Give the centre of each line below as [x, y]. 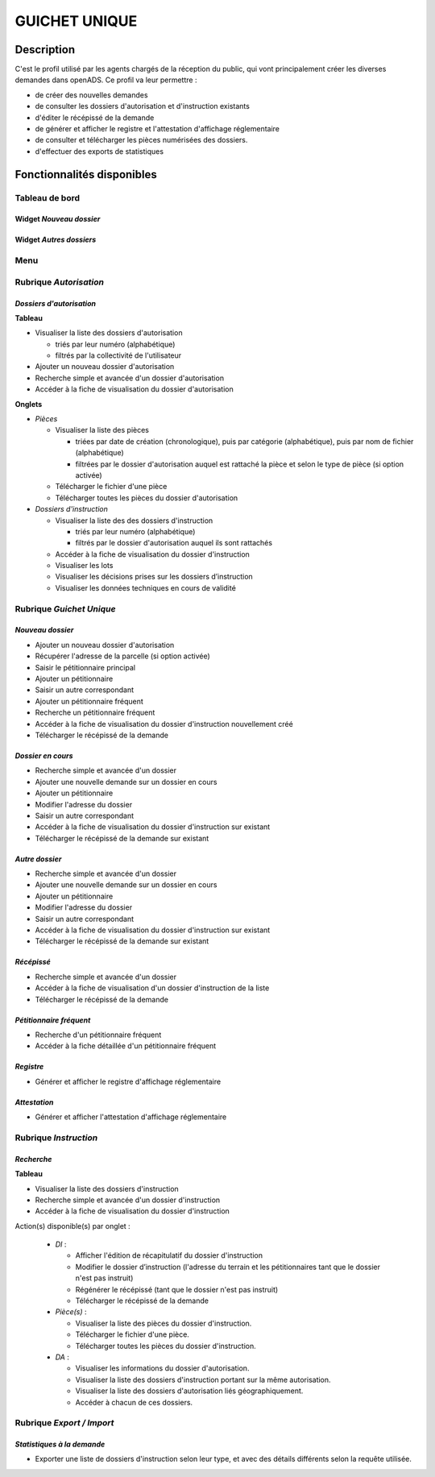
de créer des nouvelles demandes [91, 95]
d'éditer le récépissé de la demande [95, 118]
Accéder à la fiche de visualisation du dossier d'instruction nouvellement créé [164, 724]
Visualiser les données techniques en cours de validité [146, 587]
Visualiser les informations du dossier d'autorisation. [162, 1368]
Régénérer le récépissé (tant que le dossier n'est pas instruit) [177, 1289]
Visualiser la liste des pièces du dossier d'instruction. [164, 1323]
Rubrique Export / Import [64, 1423]
